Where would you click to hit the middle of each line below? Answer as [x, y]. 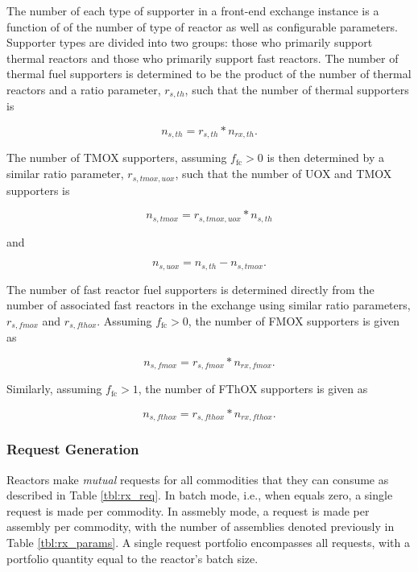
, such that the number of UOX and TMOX [283, 174]
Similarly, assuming [54, 389]
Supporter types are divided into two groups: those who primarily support [190, 42]
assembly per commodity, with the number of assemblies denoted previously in [201, 526]
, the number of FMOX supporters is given [294, 320]
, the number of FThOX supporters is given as [253, 389]
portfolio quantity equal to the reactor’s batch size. [132, 558]
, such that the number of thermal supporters [297, 89]
